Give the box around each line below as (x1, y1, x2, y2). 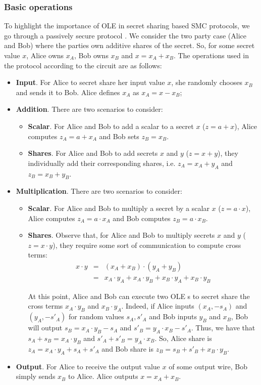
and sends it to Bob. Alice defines (16, 87, 120, 97)
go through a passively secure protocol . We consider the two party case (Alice (4, 30, 247, 40)
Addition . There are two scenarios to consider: (16, 104, 163, 114)
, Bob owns (74, 50, 109, 60)
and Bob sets (99, 131, 139, 141)
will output (28, 322, 63, 333)
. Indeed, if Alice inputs (121, 301, 194, 311)
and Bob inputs (149, 311, 197, 322)
